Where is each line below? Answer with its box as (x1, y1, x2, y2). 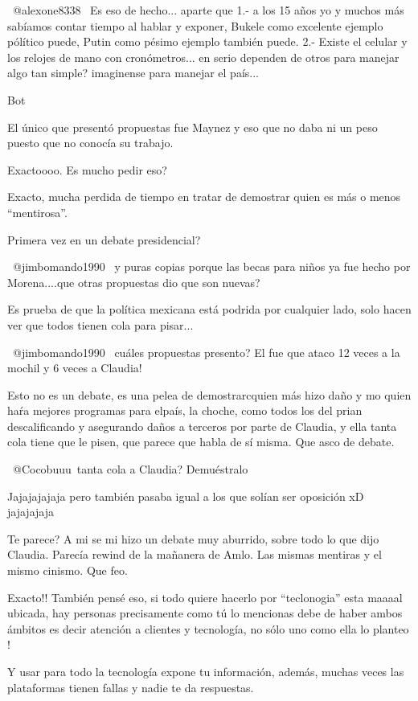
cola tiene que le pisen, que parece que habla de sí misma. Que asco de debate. (7, 433, 395, 450)
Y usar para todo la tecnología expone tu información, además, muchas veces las (7, 663, 404, 679)
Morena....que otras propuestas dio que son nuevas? (7, 273, 260, 290)
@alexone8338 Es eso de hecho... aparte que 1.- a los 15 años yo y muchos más (12, 2, 404, 18)
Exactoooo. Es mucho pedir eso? (7, 161, 167, 178)
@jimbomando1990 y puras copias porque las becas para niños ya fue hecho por (12, 258, 411, 275)
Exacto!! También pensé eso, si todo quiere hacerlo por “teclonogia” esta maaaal (7, 588, 403, 605)
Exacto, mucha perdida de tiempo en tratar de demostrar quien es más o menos (7, 188, 401, 205)
